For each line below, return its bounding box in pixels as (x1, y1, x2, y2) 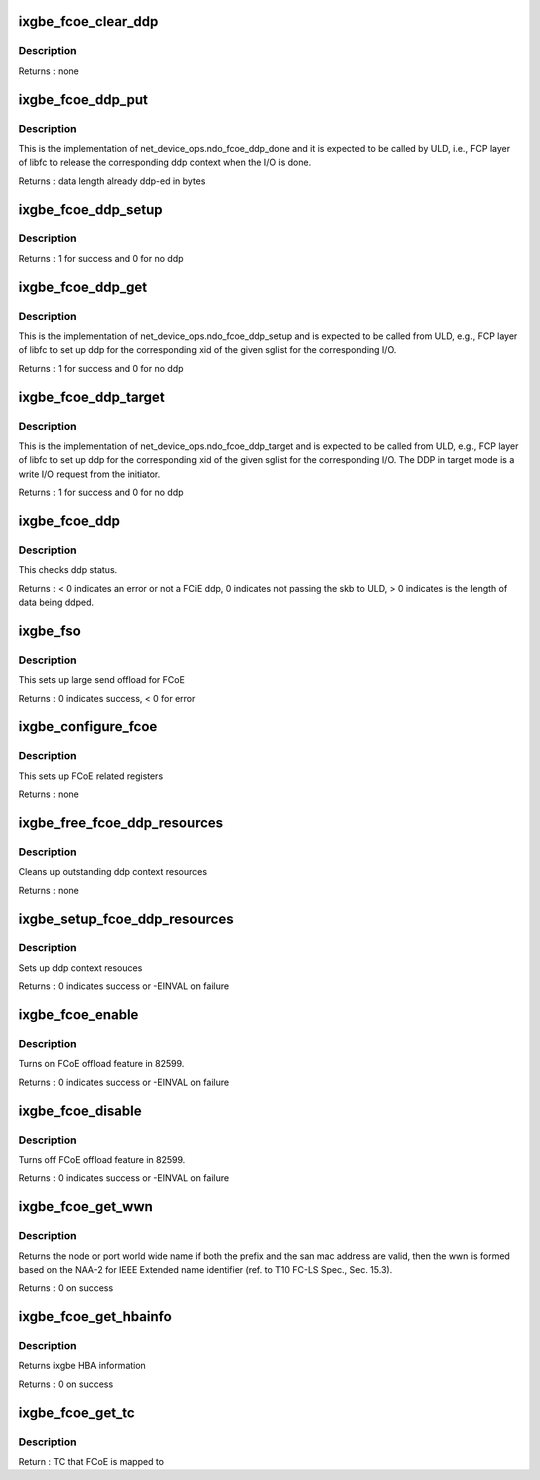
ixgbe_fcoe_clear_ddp (18, 13, 159, 30)
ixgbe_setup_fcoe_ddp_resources (18, 910, 234, 927)
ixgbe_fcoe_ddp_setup (18, 201, 164, 218)
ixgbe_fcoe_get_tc (18, 1404, 135, 1421)
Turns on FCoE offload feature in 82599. (18, 1058, 185, 1070)
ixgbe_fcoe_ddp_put (18, 91, 149, 108)
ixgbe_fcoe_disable (18, 1102, 142, 1119)
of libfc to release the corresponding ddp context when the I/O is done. (18, 156, 312, 169)
